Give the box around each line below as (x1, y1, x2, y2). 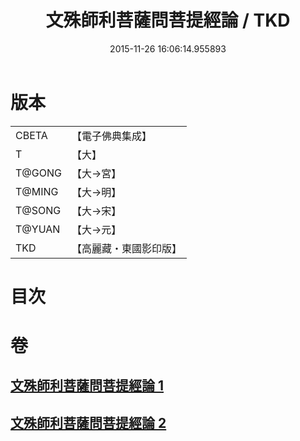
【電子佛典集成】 (71, 129, 152, 143)
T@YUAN (15, 222, 61, 236)
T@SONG (15, 203, 62, 217)
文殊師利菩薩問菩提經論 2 (10, 414, 167, 431)
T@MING (15, 184, 59, 198)
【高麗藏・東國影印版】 (71, 241, 182, 255)
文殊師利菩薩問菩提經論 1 (10, 377, 165, 395)
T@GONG (15, 166, 62, 180)
